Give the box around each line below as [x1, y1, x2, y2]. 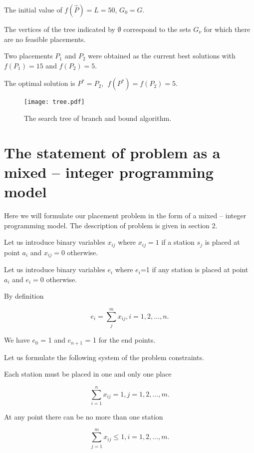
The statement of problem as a [4, 142, 221, 162]
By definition [4, 291, 44, 301]
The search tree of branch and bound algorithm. [24, 113, 172, 123]
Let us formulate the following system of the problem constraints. [4, 352, 204, 362]
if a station [161, 237, 195, 247]
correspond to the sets [123, 24, 191, 34]
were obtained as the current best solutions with [88, 50, 236, 61]
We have [4, 335, 30, 345]
